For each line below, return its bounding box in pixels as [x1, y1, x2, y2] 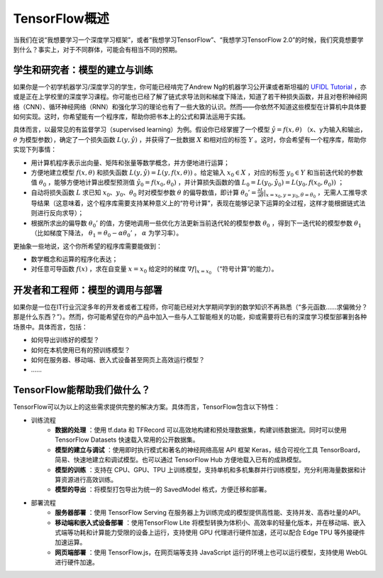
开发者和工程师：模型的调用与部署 [13, 284, 162, 296]
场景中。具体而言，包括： [13, 322, 88, 331]
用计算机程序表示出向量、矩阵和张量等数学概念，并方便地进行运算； [30, 158, 230, 167]
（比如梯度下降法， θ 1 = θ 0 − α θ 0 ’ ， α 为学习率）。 [30, 229, 183, 239]
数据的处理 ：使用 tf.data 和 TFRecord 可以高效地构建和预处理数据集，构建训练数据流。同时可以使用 [55, 426, 347, 435]
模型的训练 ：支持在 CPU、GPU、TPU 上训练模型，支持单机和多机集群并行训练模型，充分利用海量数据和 [55, 465, 360, 474]
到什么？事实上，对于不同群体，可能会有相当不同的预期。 [13, 45, 181, 53]
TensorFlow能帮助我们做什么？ [13, 384, 150, 396]
